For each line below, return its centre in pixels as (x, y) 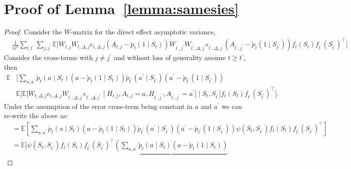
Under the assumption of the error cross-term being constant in (98, 106)
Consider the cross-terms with (49, 57)
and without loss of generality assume (170, 57)
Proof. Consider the (33, 32)
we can (232, 106)
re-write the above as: (36, 115)
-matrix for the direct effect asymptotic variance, (143, 32)
